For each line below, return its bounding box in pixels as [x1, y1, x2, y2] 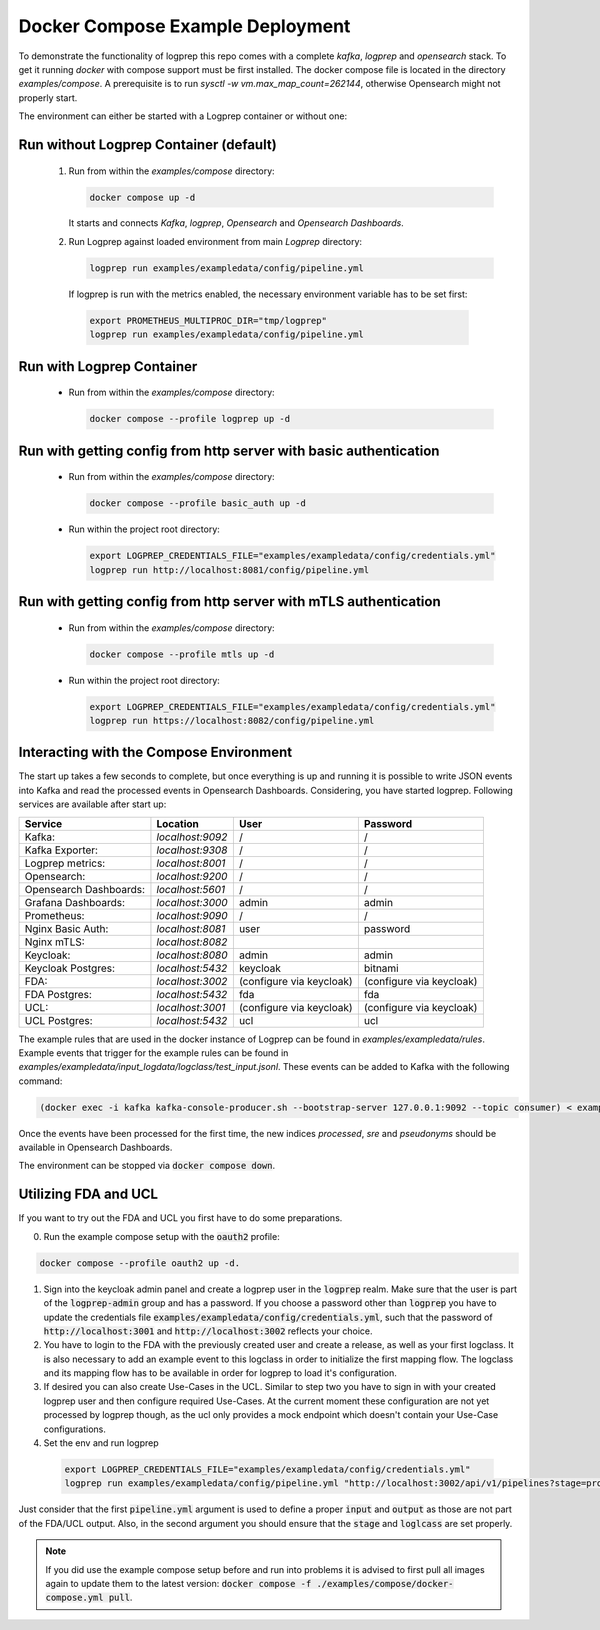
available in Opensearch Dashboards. [18, 1141, 173, 1154]
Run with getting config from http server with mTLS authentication [18, 593, 441, 610]
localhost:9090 [156, 908, 229, 922]
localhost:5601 [156, 882, 226, 896]
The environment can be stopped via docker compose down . [18, 1160, 276, 1172]
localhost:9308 [156, 843, 228, 857]
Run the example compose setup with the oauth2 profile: [43, 1230, 280, 1242]
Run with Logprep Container [18, 358, 198, 375]
